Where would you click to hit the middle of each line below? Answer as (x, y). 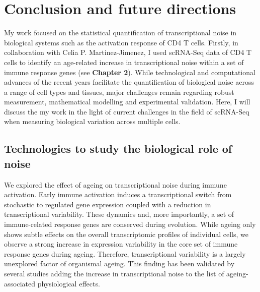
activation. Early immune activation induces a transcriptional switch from (118, 194)
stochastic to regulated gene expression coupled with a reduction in (108, 204)
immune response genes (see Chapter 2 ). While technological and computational (130, 72)
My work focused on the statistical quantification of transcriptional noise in (120, 33)
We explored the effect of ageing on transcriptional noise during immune (115, 184)
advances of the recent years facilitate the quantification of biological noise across (129, 82)
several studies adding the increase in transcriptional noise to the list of (114, 273)
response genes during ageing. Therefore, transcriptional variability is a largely (125, 253)
